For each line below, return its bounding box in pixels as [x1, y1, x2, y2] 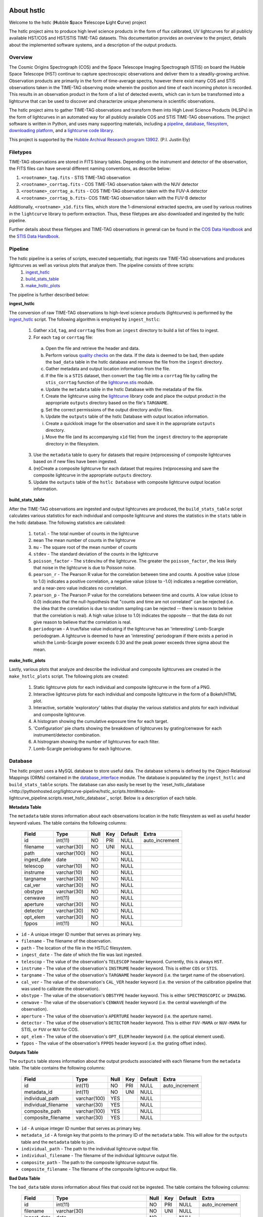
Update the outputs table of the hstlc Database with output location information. [45, 414, 209, 420]
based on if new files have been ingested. [33, 459, 117, 464]
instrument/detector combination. [33, 732, 101, 738]
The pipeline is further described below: [9, 292, 90, 297]
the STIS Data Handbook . [9, 233, 60, 239]
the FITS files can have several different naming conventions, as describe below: [9, 166, 171, 171]
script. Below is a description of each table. [110, 795, 197, 801]
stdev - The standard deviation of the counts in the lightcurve [33, 551, 158, 557]
